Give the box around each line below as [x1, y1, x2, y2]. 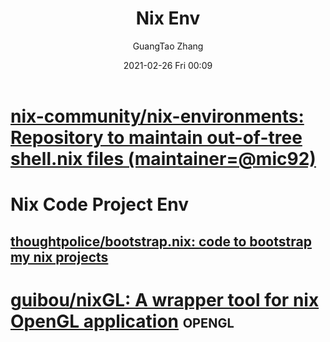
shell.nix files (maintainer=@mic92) [10, 147, 317, 170]
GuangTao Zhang [132, 40, 204, 52]
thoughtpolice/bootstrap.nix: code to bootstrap [10, 233, 312, 250]
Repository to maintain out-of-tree [10, 126, 303, 149]
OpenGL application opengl [10, 310, 235, 332]
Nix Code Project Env [10, 193, 190, 216]
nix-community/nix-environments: [10, 105, 305, 127]
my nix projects [10, 248, 109, 266]
